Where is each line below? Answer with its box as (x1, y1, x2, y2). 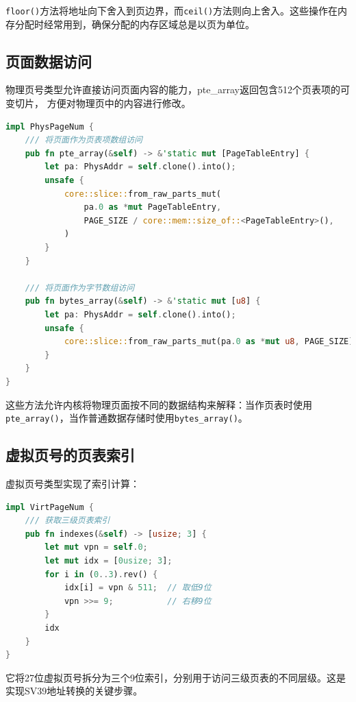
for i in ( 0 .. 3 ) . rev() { (44, 569, 158, 579)
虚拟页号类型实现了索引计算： (5, 476, 140, 490)
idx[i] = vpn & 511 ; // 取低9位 (64, 583, 212, 593)
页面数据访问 (5, 50, 92, 71)
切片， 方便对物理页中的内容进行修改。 (14, 96, 191, 110)
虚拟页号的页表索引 (5, 444, 135, 465)
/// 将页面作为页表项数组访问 (25, 135, 142, 145)
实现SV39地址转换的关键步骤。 (5, 683, 143, 698)
